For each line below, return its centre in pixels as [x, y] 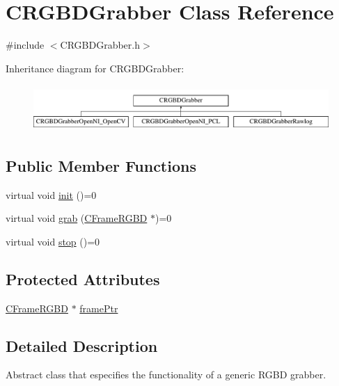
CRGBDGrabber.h [100, 45]
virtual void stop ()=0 [53, 241]
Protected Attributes [83, 279]
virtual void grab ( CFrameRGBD [77, 218]
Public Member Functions [101, 165]
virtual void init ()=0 [51, 194]
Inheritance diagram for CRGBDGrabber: [95, 68]
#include [25, 45]
